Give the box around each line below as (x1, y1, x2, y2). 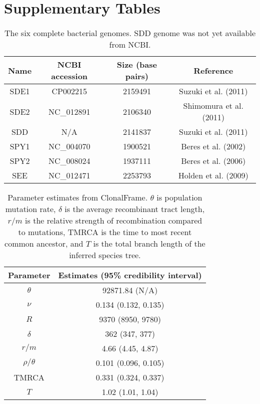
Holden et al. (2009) (178, 169, 248, 181)
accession (51, 70, 88, 82)
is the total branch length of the (93, 238, 205, 250)
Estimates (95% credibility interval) (58, 269, 202, 281)
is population (156, 191, 202, 204)
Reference (193, 64, 233, 76)
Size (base (116, 59, 157, 71)
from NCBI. (109, 39, 151, 51)
